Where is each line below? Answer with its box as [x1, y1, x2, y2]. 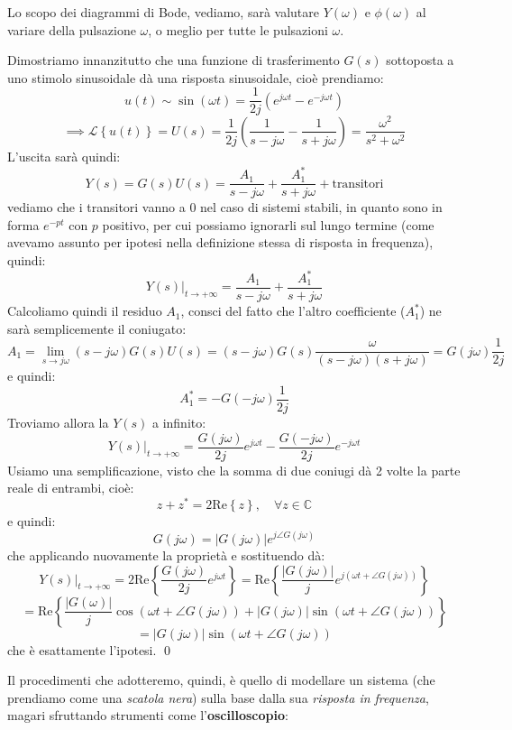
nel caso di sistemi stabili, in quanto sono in [200, 198, 443, 217]
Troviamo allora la [7, 412, 109, 431]
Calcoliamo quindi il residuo [7, 301, 162, 320]
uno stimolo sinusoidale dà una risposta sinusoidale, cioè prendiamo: [7, 68, 384, 87]
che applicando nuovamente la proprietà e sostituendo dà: [7, 546, 325, 564]
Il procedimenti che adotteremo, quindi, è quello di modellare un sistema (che [7, 670, 435, 689]
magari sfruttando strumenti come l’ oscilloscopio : [7, 706, 288, 725]
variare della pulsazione [7, 20, 136, 39]
